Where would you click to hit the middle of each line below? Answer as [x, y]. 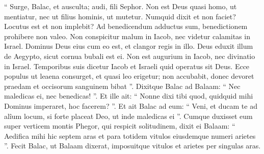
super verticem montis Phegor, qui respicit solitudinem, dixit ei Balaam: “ [120, 126]
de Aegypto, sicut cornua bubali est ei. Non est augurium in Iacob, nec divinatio [130, 56]
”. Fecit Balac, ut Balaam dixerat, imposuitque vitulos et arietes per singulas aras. [133, 146]
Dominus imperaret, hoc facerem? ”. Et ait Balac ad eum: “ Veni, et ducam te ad [131, 105]
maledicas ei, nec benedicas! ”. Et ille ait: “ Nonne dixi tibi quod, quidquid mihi [129, 96]
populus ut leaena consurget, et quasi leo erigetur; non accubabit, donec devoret [129, 76]
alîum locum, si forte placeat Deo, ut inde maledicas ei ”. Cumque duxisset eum [128, 116]
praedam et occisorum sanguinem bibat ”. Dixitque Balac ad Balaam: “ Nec [122, 86]
